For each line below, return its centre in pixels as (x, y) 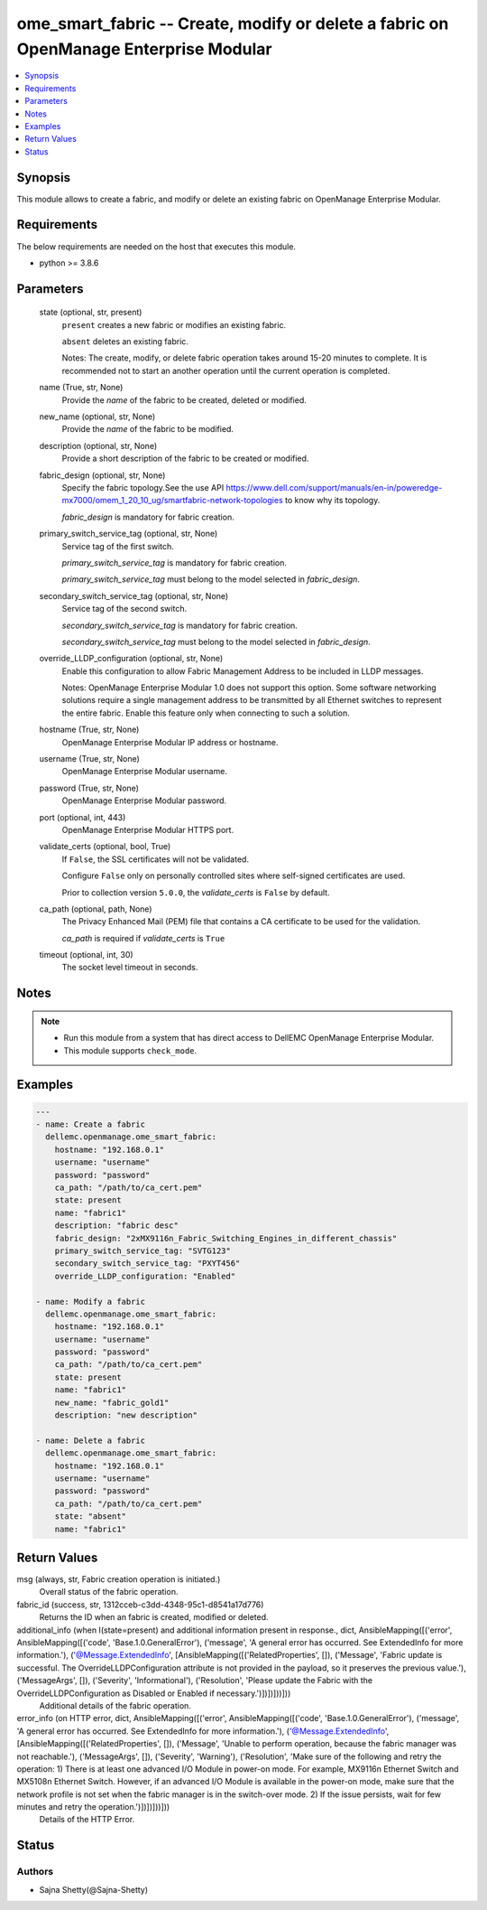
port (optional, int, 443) (83, 817)
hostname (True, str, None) (89, 730)
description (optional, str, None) (98, 445)
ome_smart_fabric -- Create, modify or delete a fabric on (233, 23)
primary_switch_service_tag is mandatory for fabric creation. (175, 562)
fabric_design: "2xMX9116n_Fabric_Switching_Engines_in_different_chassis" (226, 1238)
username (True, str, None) (89, 759)
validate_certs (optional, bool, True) (105, 847)
